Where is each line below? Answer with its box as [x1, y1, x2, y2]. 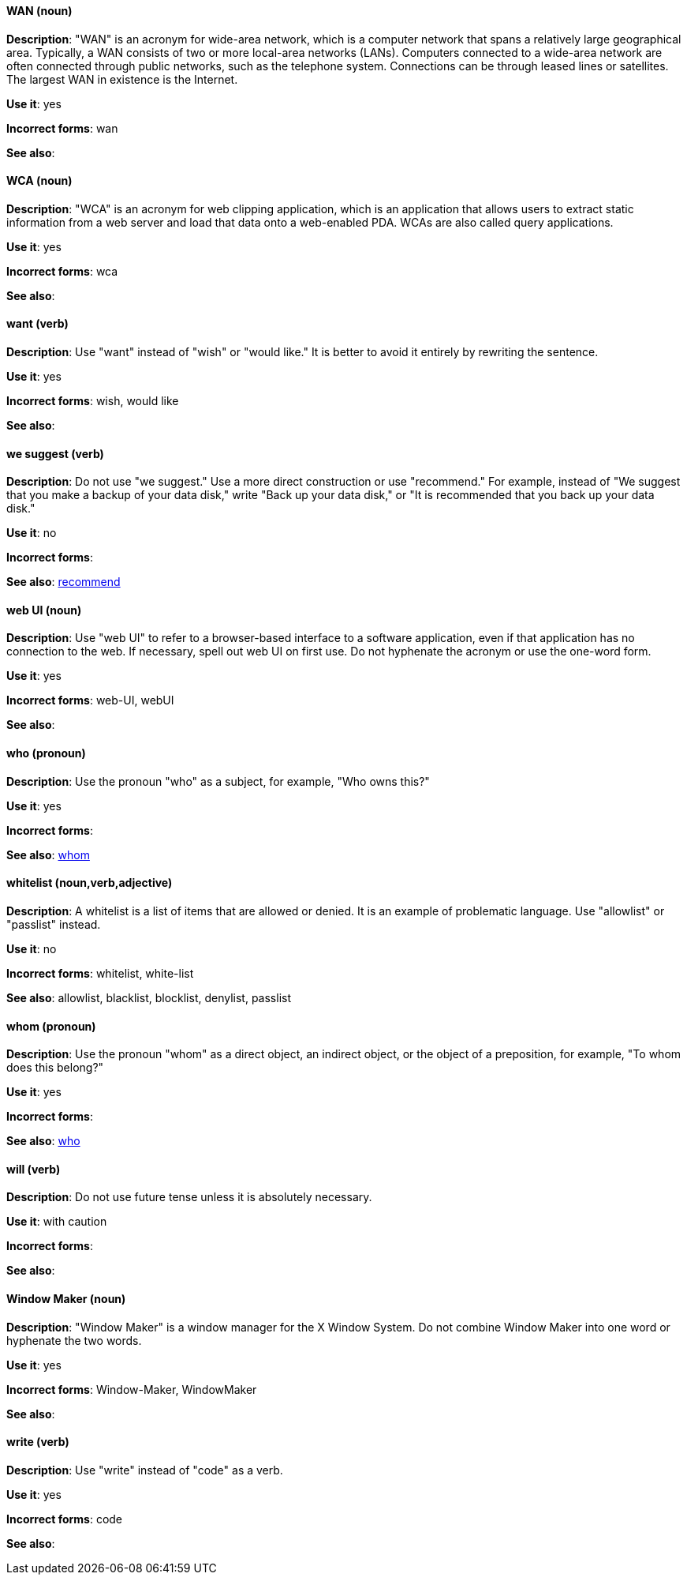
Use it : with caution [6, 1215, 107, 1229]
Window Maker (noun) [6, 1291, 126, 1305]
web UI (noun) [6, 603, 82, 617]
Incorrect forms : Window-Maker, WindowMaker [6, 1382, 257, 1396]
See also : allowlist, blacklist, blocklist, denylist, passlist [6, 990, 291, 1005]
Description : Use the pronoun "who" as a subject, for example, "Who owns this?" [6, 774, 430, 788]
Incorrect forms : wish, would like [6, 394, 179, 408]
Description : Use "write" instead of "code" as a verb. [6, 1463, 283, 1477]
